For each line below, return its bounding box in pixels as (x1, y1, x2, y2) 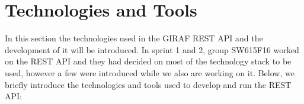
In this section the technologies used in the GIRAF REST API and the (5, 32, 263, 44)
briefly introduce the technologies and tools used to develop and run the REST (5, 78, 292, 90)
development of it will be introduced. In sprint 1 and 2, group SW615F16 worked (5, 43, 299, 56)
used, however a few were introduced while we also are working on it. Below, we (5, 66, 295, 79)
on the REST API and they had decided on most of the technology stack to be (5, 55, 292, 67)
